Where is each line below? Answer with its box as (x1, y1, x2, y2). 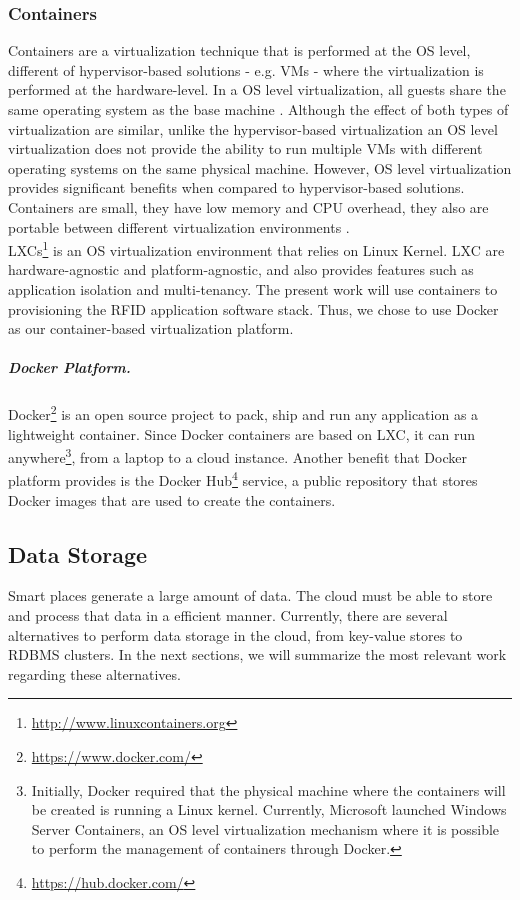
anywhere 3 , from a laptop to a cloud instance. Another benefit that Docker (8, 444, 467, 467)
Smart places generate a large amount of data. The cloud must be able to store (8, 585, 493, 606)
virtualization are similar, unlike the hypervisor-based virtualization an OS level (8, 118, 498, 139)
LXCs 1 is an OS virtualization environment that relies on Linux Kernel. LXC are (8, 237, 505, 260)
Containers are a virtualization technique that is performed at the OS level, (8, 40, 471, 61)
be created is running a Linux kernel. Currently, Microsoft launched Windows (31, 799, 507, 820)
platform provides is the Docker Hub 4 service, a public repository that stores (8, 467, 478, 491)
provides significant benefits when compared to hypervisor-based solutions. (8, 177, 465, 198)
